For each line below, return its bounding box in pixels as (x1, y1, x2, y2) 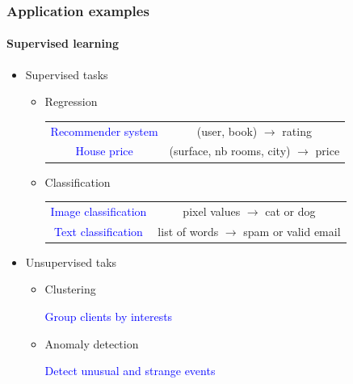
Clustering (44, 281, 96, 297)
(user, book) (196, 122, 258, 139)
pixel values (183, 202, 241, 219)
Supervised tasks (25, 65, 108, 82)
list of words (158, 222, 219, 239)
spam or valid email (243, 222, 341, 239)
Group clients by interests (44, 307, 173, 324)
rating (282, 122, 312, 139)
